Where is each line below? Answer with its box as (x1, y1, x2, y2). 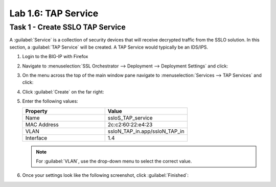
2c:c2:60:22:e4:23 (107, 121, 153, 128)
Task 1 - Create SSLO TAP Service (9, 22, 126, 32)
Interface (25, 134, 48, 142)
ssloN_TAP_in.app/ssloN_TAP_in (107, 128, 185, 135)
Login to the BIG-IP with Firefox (22, 54, 88, 60)
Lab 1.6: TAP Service (9, 8, 99, 19)
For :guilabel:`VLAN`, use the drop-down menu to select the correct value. (36, 158, 192, 164)
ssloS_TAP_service (107, 114, 153, 121)
